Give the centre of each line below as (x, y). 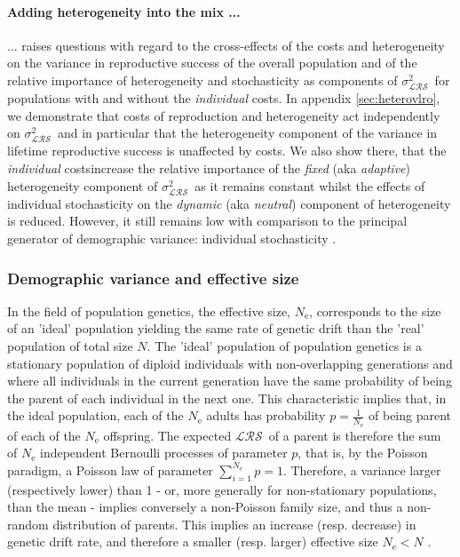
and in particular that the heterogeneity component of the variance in (247, 133)
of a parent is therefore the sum (355, 435)
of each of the (44, 435)
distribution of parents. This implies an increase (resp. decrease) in (234, 524)
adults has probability (266, 415)
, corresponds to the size (375, 310)
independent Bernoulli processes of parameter (164, 453)
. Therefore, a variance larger (362, 469)
